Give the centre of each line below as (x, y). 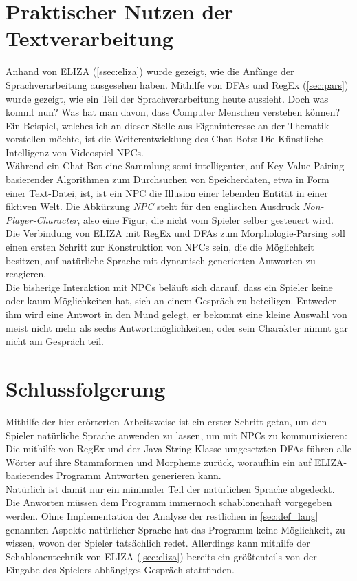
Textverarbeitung (89, 38)
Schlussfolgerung (86, 388)
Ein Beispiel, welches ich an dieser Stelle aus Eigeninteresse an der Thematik (167, 125)
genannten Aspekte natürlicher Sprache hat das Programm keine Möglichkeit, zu (175, 529)
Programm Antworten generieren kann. (139, 475)
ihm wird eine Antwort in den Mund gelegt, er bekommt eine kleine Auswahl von (176, 314)
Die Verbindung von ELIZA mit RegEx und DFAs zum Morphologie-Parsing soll (175, 233)
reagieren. (26, 274)
